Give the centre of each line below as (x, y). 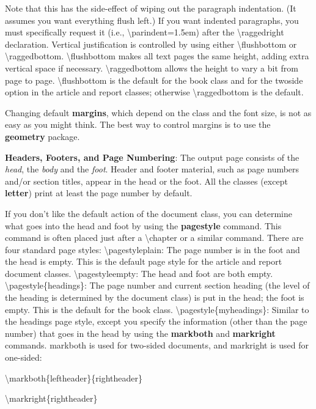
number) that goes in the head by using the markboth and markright (140, 333)
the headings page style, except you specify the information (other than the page (156, 321)
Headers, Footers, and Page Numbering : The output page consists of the (152, 157)
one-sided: (24, 357)
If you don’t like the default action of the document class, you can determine (149, 213)
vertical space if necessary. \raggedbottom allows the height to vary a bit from (152, 68)
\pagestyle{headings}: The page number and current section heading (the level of (157, 285)
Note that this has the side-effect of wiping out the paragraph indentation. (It (151, 8)
